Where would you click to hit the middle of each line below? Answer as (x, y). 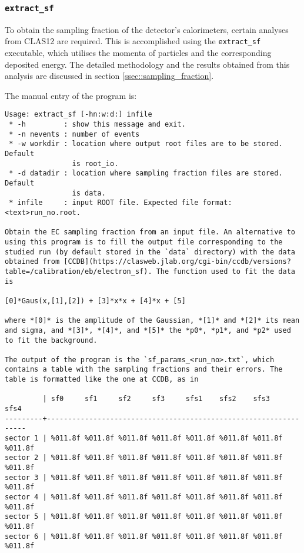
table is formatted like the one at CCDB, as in (102, 380)
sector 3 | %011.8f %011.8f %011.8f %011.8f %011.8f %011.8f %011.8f (144, 477)
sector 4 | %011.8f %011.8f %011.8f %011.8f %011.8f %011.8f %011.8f (144, 497)
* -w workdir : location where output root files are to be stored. (146, 144)
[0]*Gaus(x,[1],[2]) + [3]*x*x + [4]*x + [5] (95, 301)
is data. (89, 193)
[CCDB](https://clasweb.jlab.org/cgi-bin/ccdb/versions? (177, 262)
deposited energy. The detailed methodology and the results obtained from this (147, 64)
